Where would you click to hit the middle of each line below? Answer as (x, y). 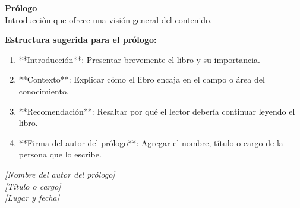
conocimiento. (44, 91)
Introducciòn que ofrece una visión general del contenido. (109, 19)
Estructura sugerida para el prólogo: (81, 40)
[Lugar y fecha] (32, 198)
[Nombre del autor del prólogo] (60, 174)
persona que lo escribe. (60, 154)
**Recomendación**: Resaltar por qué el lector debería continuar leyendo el (157, 111)
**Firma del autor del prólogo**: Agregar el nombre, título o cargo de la (151, 142)
